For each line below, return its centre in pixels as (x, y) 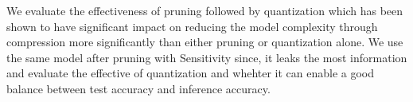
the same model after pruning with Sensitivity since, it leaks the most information (207, 57)
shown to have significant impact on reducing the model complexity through (192, 26)
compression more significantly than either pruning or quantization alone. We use (205, 42)
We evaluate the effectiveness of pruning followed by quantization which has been (205, 10)
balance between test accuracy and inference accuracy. (138, 88)
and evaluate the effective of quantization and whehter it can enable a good (191, 73)
